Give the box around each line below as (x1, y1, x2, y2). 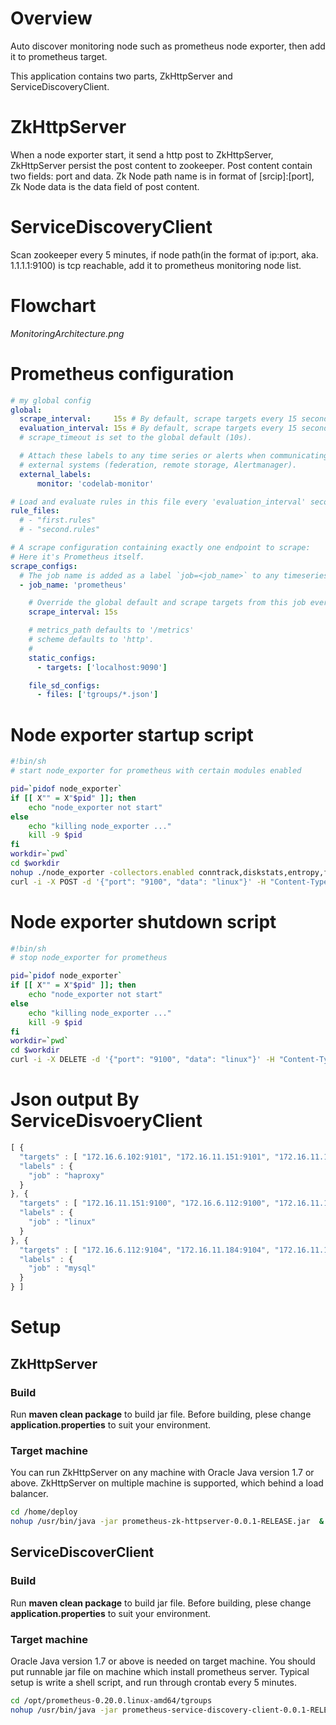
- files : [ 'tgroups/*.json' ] (36, 690, 159, 700)
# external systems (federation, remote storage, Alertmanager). (19, 460, 298, 470)
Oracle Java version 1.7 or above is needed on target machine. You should (10, 1655, 316, 1667)
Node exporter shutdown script (10, 910, 277, 933)
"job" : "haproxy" (28, 1170, 105, 1181)
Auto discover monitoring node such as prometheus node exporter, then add (10, 40, 326, 52)
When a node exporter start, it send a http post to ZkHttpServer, (10, 148, 274, 161)
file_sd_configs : (28, 680, 101, 691)
